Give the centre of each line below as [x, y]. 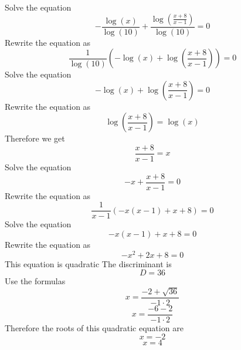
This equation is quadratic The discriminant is [88, 263]
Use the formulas [35, 281]
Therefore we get [35, 138]
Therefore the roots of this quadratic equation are [94, 327]
